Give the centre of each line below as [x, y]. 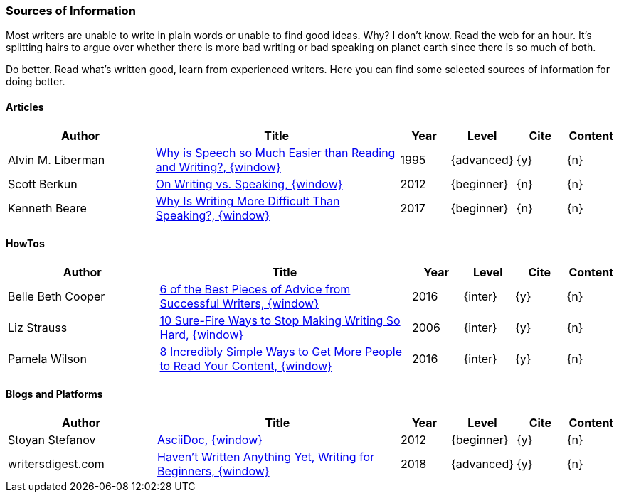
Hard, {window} [202, 334]
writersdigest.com [56, 464]
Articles [25, 107]
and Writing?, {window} [218, 167]
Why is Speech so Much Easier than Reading [275, 152]
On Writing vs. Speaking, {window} [249, 184]
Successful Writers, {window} [239, 303]
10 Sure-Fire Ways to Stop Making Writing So [280, 320]
